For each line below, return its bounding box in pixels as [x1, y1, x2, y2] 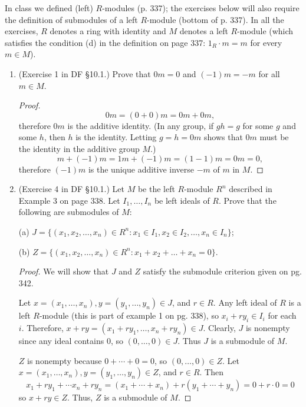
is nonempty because [27, 354, 102, 366]
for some [242, 119, 274, 131]
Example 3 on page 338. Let [18, 194, 120, 206]
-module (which [237, 25, 294, 37]
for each [268, 309, 297, 322]
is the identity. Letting [75, 131, 157, 143]
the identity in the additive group [18, 142, 140, 154]
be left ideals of [154, 194, 210, 206]
